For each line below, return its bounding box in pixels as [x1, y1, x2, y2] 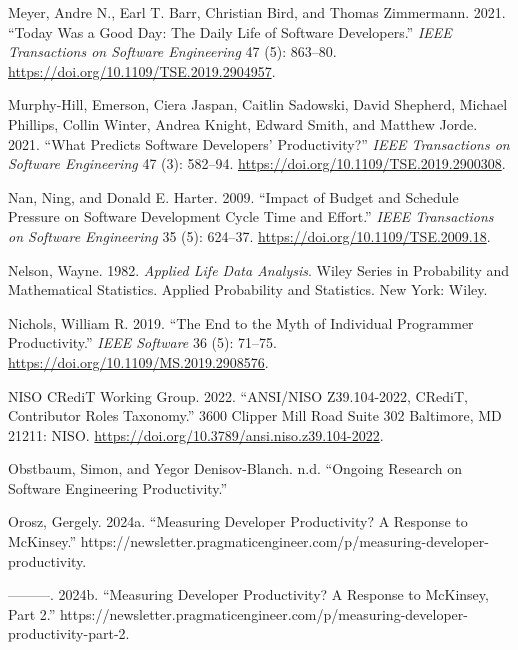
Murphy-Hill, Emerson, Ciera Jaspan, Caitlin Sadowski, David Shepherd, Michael [8, 94, 508, 115]
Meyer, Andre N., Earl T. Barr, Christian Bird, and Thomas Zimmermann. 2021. [8, 2, 506, 22]
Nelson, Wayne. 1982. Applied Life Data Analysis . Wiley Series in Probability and [8, 259, 510, 280]
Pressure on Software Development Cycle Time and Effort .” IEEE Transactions [8, 206, 494, 227]
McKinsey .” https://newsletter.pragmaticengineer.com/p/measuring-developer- [8, 531, 489, 552]
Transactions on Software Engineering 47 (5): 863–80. [8, 41, 337, 62]
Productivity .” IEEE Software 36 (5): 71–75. [8, 332, 277, 353]
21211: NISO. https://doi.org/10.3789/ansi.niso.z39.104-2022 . [8, 424, 384, 445]
